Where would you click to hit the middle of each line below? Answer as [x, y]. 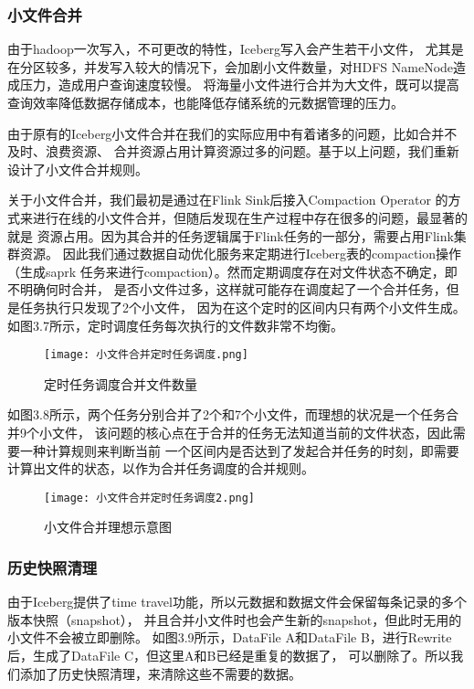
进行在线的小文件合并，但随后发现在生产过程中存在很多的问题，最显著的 [250, 217]
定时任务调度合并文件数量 [121, 383]
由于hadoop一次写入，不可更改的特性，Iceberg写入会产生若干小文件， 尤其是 [236, 49]
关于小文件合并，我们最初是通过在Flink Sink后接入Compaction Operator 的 [228, 200]
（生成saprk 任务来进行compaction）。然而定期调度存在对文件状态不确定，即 [232, 271]
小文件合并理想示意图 [108, 527]
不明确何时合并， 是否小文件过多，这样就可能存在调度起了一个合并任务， [227, 289]
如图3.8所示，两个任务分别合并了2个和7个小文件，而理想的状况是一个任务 [226, 414]
